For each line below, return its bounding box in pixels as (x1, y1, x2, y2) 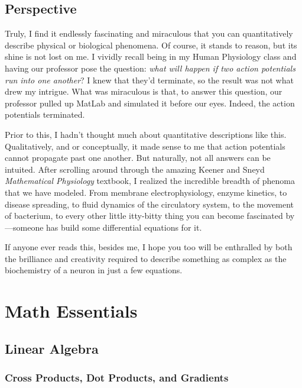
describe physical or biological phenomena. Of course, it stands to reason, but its (5, 38, 297, 51)
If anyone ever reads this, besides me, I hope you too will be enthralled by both (5, 241, 293, 253)
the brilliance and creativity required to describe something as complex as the (5, 252, 287, 264)
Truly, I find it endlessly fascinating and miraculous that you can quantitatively (5, 27, 293, 40)
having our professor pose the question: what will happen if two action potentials (5, 62, 295, 74)
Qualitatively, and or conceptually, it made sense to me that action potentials (5, 140, 285, 152)
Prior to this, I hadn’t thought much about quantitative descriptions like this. (5, 128, 287, 140)
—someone (5, 221, 44, 233)
